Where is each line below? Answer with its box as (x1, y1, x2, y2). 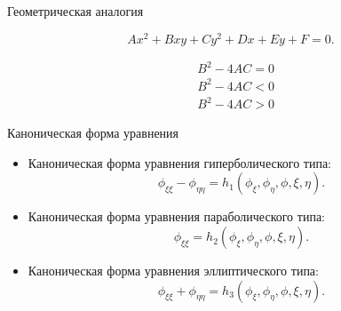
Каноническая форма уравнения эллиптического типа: (28, 261, 319, 280)
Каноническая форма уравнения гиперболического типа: (28, 153, 332, 171)
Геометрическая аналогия (7, 2, 144, 20)
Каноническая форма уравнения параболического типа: (28, 207, 325, 226)
